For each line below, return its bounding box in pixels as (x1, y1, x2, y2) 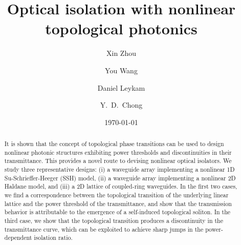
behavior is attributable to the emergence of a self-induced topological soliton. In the (4, 208, 231, 216)
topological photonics (45, 18, 198, 39)
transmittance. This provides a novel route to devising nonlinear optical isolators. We (4, 156, 232, 165)
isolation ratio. (34, 233, 73, 242)
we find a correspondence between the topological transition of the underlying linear (4, 191, 229, 199)
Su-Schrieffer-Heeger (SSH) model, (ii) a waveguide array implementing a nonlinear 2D (4, 173, 236, 182)
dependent (4, 233, 32, 242)
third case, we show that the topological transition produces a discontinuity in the (4, 216, 223, 224)
